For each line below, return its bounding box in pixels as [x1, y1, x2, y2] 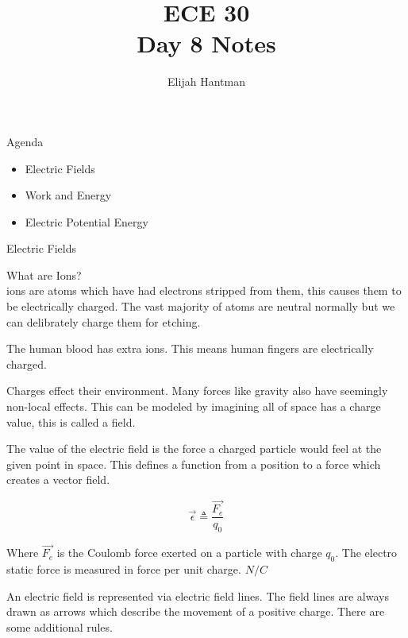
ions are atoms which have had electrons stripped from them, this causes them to [6, 282, 402, 299]
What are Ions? [6, 266, 82, 283]
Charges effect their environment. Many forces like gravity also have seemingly [6, 382, 388, 399]
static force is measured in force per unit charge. [6, 561, 241, 578]
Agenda [6, 133, 44, 149]
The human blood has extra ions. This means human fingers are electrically [6, 340, 374, 357]
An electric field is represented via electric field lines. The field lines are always [6, 587, 389, 604]
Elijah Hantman [167, 73, 245, 90]
